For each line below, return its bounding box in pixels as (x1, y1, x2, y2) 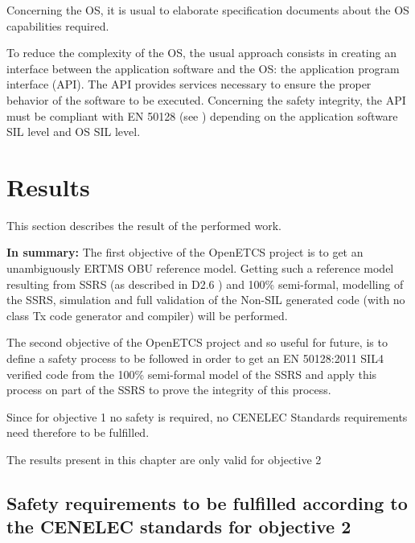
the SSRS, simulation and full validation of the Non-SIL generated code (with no (6, 291, 405, 308)
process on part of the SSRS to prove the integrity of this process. (6, 381, 331, 398)
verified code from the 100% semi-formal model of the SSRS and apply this (6, 365, 377, 382)
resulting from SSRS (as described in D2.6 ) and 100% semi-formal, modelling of (6, 275, 404, 292)
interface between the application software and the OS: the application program (6, 60, 400, 76)
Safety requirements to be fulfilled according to (6, 490, 408, 515)
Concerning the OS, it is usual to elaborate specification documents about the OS (6, 2, 409, 18)
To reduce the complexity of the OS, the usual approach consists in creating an (6, 44, 397, 61)
